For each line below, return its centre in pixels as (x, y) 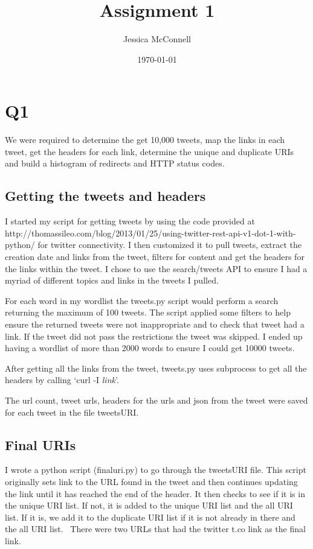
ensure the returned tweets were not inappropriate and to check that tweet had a (155, 324)
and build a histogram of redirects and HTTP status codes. (115, 163)
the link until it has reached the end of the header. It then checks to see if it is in (155, 493)
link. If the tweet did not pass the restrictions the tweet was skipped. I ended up (154, 336)
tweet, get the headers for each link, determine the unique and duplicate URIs (150, 151)
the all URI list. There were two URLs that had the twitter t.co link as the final (155, 529)
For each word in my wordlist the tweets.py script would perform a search (142, 300)
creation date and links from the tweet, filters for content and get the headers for (155, 257)
